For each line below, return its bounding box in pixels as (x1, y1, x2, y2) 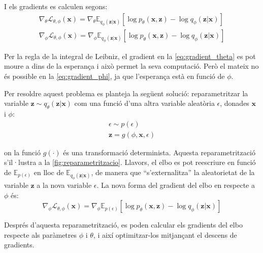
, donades (220, 98, 249, 108)
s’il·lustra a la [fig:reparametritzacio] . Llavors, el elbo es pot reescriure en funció (4, 157, 256, 167)
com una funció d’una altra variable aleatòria (74, 98, 215, 108)
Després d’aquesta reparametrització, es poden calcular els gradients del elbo (4, 219, 243, 230)
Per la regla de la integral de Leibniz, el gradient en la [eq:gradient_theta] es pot (4, 50, 256, 61)
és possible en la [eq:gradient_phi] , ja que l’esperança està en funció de (4, 71, 225, 81)
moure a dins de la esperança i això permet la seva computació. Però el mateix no (4, 61, 259, 71)
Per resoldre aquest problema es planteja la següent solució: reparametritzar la (4, 88, 248, 98)
